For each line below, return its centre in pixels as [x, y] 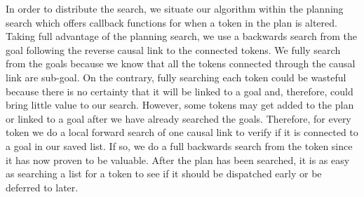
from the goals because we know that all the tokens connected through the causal [181, 63]
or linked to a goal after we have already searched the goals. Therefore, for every [178, 118]
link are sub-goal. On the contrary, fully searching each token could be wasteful [176, 77]
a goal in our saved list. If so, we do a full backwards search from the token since [179, 145]
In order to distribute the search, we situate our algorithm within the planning [175, 8]
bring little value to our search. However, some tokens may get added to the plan [180, 105]
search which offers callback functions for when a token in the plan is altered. [171, 22]
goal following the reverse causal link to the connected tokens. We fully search [173, 49]
